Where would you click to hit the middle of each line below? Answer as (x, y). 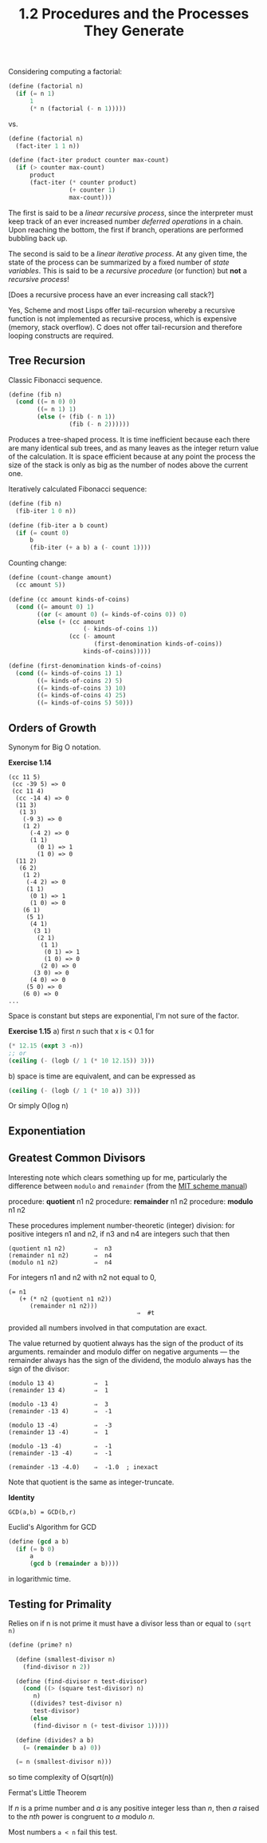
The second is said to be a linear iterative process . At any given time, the (128, 253)
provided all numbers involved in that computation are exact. (108, 1328)
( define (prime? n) (41, 1645)
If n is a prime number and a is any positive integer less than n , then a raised (134, 1808)
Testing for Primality (60, 1604)
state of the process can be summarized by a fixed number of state (119, 262)
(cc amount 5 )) (41, 585)
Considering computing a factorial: (65, 72)
